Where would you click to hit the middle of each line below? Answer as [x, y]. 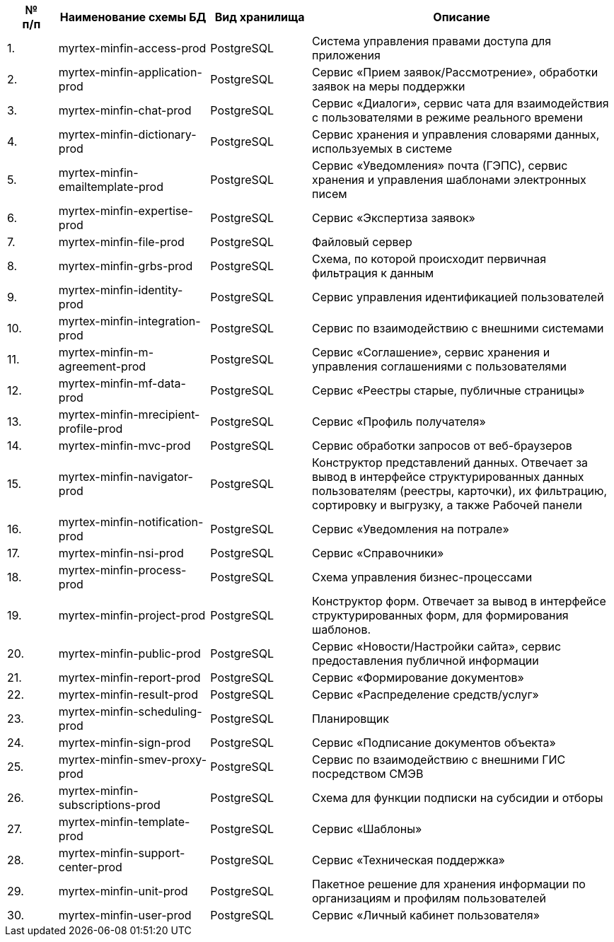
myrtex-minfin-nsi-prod [121, 553]
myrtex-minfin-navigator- [126, 477]
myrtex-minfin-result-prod [128, 694]
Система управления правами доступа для [431, 41]
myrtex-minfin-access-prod [132, 48]
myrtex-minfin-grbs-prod [126, 266]
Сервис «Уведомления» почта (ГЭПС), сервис [440, 165]
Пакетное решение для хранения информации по [448, 884]
